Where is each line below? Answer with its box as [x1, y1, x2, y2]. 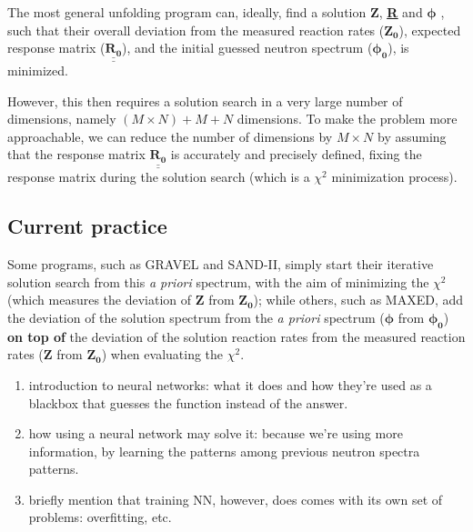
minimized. [7, 61, 68, 80]
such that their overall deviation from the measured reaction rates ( [7, 20, 385, 39]
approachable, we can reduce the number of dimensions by [7, 126, 333, 146]
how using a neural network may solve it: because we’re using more [28, 424, 403, 443]
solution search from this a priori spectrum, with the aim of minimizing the [7, 272, 429, 291]
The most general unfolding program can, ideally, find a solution [7, 3, 367, 21]
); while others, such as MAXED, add [253, 290, 464, 309]
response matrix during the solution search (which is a [7, 167, 310, 186]
